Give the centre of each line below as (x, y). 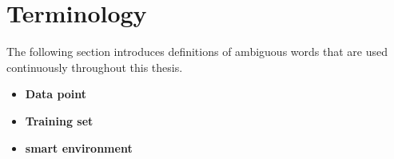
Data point (56, 94)
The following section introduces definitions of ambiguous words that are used (197, 52)
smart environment (79, 147)
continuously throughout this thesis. (95, 67)
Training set (59, 120)
